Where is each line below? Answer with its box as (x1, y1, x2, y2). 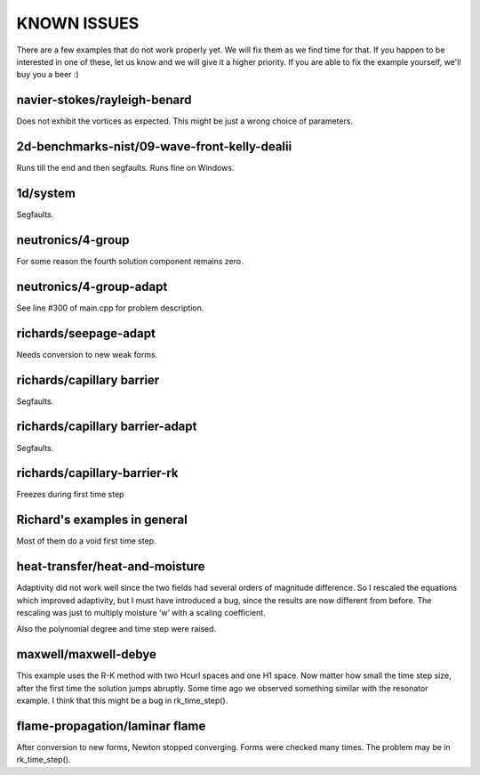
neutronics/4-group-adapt (16, 279, 168, 294)
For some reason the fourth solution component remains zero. (16, 255, 244, 266)
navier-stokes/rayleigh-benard (16, 93, 192, 108)
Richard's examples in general (16, 513, 188, 528)
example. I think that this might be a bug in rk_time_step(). (16, 695, 228, 706)
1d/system (16, 185, 76, 200)
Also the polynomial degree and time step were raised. (16, 624, 217, 634)
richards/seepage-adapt (16, 326, 156, 341)
